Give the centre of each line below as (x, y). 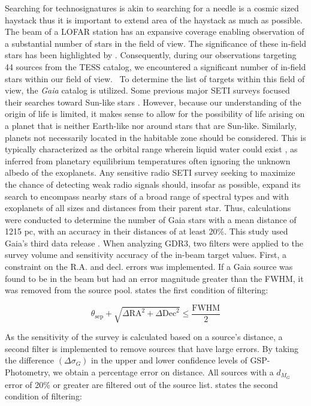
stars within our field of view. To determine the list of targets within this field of (155, 78)
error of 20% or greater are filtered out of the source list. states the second (141, 384)
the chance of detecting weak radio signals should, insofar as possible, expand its (153, 184)
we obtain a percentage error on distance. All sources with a (163, 372)
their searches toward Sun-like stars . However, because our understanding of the (153, 102)
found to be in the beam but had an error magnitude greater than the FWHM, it (154, 278)
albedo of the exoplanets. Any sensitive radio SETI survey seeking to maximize (150, 172)
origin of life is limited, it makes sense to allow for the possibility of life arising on (155, 114)
